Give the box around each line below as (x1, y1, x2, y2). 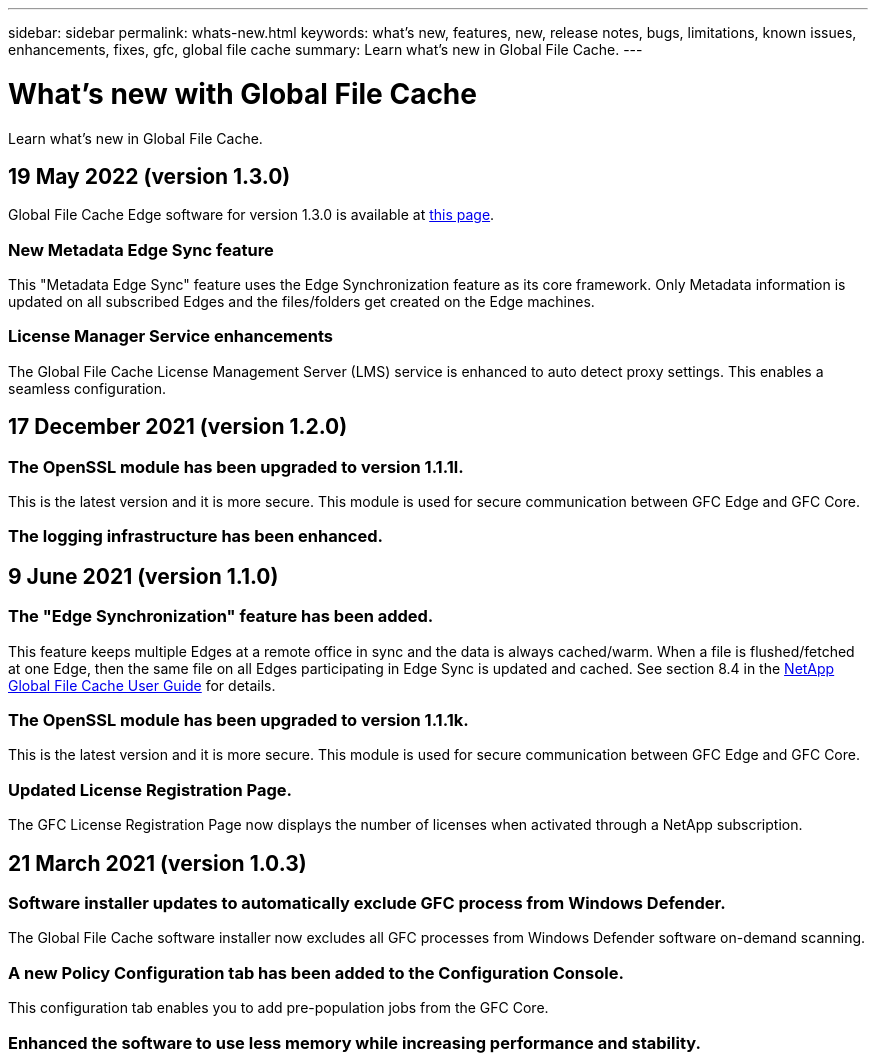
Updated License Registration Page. (8, 779, 292, 800)
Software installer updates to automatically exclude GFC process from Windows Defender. (8, 893, 726, 913)
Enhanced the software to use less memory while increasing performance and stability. (8, 1032, 701, 1053)
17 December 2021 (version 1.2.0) (8, 414, 348, 440)
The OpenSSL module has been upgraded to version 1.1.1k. (8, 710, 469, 731)
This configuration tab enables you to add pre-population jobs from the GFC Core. (8, 999, 549, 1017)
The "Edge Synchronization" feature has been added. (8, 606, 434, 627)
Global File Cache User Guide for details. (8, 676, 276, 694)
